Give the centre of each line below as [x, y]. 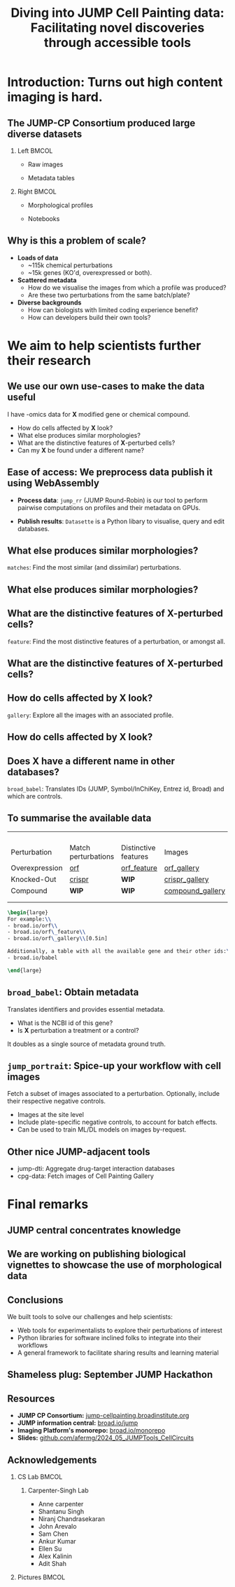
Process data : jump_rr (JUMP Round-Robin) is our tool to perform [113, 500]
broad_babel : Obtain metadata [73, 992]
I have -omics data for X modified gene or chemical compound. [99, 414]
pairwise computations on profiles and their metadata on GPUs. [109, 507]
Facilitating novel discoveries [117, 28]
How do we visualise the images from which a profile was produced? [127, 287]
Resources [31, 1399]
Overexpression [37, 868]
